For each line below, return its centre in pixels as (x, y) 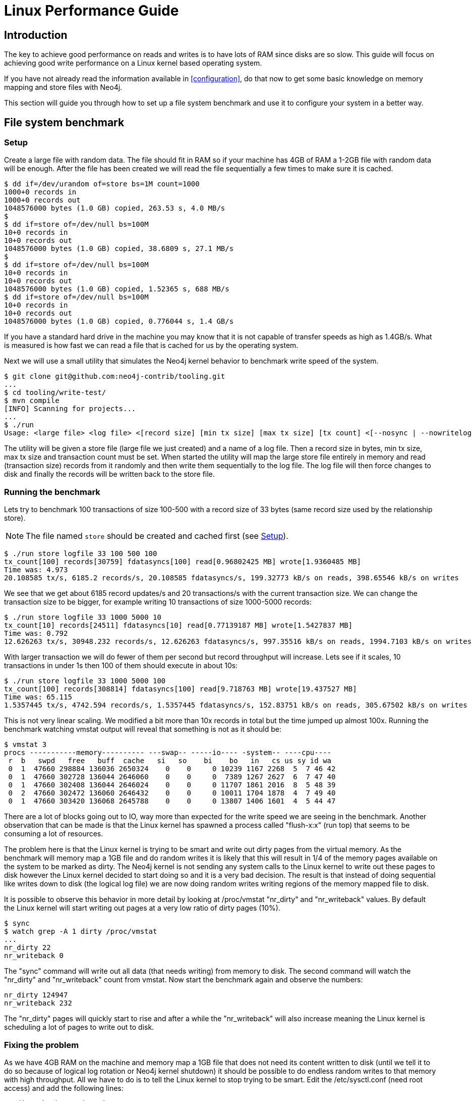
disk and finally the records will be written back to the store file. (109, 474)
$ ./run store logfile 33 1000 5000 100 (85, 681)
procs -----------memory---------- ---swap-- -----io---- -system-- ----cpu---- (168, 753)
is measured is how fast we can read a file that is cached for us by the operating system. (151, 345)
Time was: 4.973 (36, 570)
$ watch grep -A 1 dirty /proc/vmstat (81, 932)
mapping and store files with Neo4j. (63, 87)
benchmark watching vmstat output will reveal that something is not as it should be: (143, 729)
